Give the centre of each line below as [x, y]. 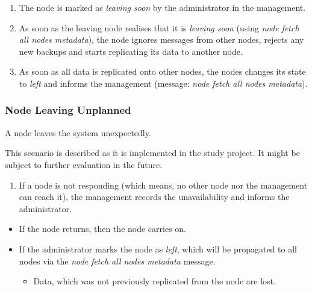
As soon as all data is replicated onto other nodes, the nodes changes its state [162, 71]
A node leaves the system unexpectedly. [78, 132]
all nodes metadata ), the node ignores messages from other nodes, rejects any [161, 39]
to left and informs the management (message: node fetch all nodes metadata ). [163, 83]
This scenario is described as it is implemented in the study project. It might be [152, 153]
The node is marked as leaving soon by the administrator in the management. [162, 7]
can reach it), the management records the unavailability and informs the [154, 197]
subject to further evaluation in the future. [84, 164]
